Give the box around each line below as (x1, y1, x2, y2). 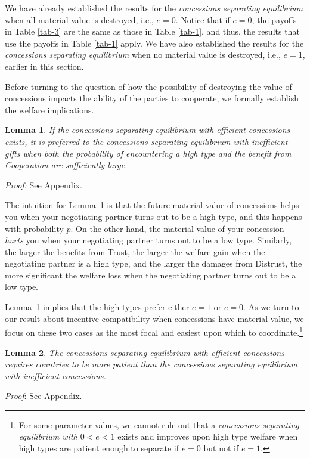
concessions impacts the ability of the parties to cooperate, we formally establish (5, 92, 299, 104)
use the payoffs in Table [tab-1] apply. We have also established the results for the (5, 36, 304, 49)
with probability (5, 222, 64, 234)
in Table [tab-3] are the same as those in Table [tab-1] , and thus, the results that (5, 25, 300, 38)
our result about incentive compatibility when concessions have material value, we (5, 312, 304, 324)
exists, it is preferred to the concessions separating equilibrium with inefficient (5, 135, 288, 147)
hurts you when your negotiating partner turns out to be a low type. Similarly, (5, 234, 292, 246)
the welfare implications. (5, 103, 94, 116)
